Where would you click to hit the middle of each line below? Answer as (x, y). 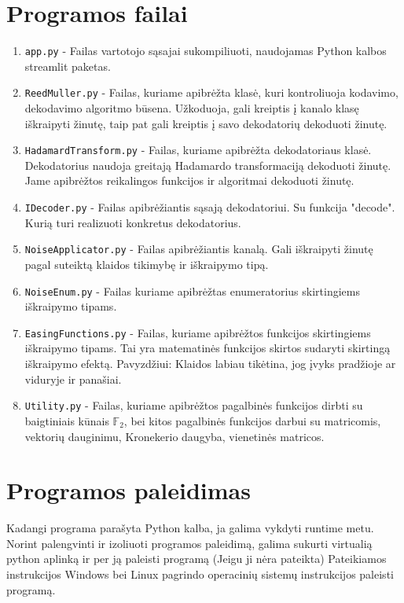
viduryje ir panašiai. (73, 379)
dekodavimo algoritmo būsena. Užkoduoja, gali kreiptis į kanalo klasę (192, 108)
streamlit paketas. (68, 66)
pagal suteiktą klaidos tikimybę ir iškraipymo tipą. (147, 264)
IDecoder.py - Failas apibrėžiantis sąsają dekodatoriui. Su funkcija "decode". (210, 207)
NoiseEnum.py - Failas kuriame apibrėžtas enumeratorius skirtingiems (192, 290)
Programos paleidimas (129, 490)
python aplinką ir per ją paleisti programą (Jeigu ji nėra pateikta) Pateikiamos (196, 559)
